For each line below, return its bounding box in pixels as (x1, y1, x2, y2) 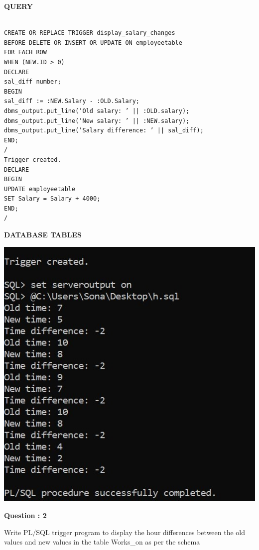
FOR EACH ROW (4, 49, 47, 56)
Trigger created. (4, 156, 61, 163)
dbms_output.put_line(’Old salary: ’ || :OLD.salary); (4, 107, 190, 114)
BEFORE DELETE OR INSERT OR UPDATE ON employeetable (4, 39, 182, 46)
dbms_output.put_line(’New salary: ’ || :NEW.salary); (4, 117, 190, 124)
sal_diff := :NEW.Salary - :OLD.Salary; (4, 98, 140, 105)
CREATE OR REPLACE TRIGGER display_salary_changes (4, 29, 175, 37)
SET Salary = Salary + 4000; (4, 195, 101, 203)
